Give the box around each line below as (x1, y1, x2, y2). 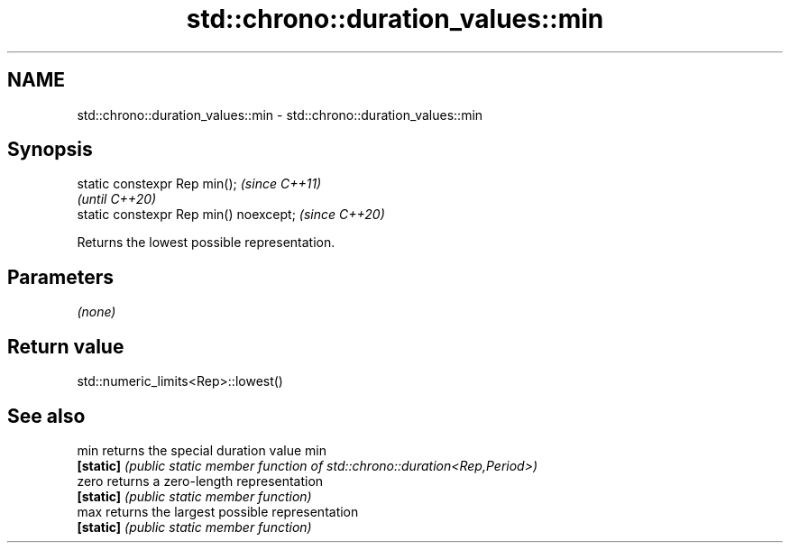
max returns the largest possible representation (77, 503, 359, 519)
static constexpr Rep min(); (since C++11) (77, 176, 322, 192)
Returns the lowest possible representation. (77, 234, 335, 251)
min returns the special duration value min (77, 442, 326, 458)
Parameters (7, 265, 114, 289)
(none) (77, 304, 116, 320)
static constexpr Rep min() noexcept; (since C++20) (77, 206, 385, 223)
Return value (7, 335, 124, 358)
